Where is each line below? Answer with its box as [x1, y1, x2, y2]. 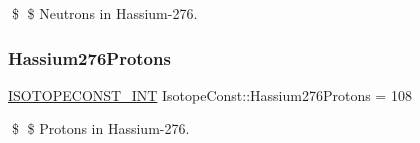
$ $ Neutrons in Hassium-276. [11, 3, 198, 23]
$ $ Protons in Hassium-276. [11, 118, 190, 139]
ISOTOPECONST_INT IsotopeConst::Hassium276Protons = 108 [8, 84, 412, 105]
